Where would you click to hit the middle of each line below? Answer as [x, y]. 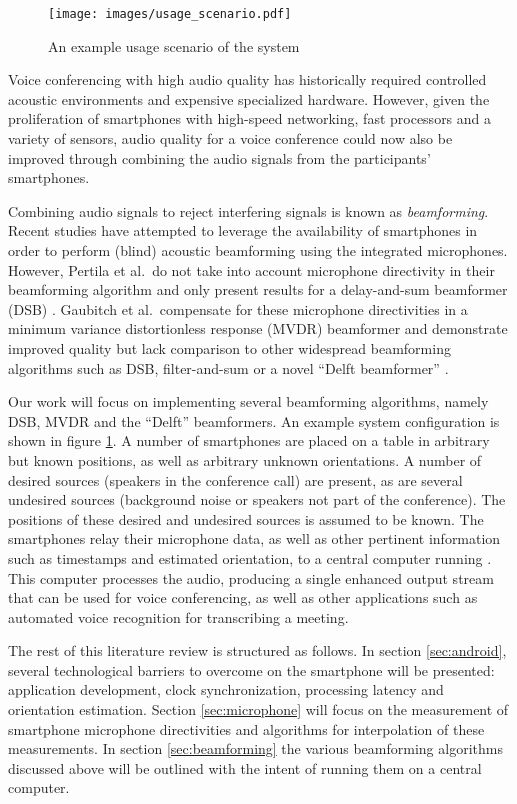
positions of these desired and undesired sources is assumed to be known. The [246, 518]
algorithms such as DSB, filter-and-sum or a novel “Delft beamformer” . [228, 367]
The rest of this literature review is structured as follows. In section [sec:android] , [257, 650]
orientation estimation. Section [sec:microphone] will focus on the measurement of [258, 709]
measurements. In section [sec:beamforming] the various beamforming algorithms [255, 748]
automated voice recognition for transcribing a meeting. [178, 616]
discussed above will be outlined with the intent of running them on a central [245, 767]
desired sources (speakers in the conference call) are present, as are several [235, 479]
